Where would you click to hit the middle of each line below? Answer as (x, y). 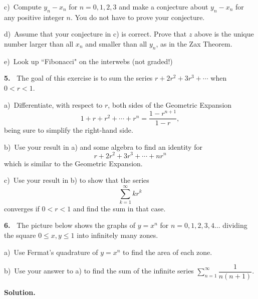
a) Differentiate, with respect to (53, 104)
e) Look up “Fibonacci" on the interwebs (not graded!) (88, 61)
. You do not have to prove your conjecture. (138, 17)
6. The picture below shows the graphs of (70, 225)
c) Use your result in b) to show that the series (77, 180)
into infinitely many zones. (117, 235)
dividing (235, 225)
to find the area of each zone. (168, 252)
